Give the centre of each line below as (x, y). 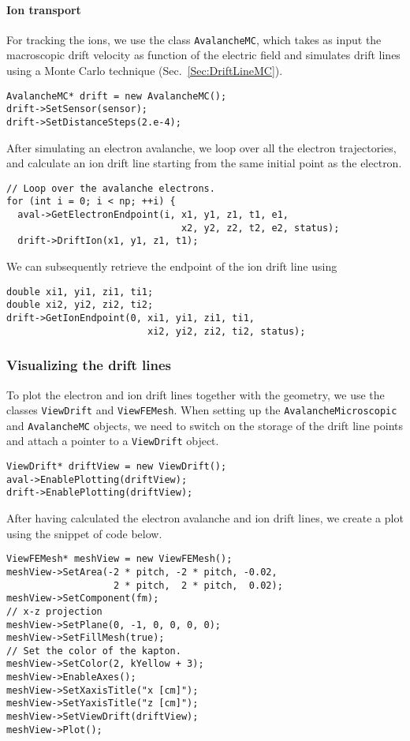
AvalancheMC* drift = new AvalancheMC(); (117, 96)
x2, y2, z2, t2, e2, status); (260, 228)
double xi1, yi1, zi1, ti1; (80, 292)
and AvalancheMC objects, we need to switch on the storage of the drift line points (205, 425)
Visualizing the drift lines (89, 365)
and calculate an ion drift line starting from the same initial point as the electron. (204, 163)
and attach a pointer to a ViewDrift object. (113, 441)
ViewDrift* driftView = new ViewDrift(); (117, 467)
